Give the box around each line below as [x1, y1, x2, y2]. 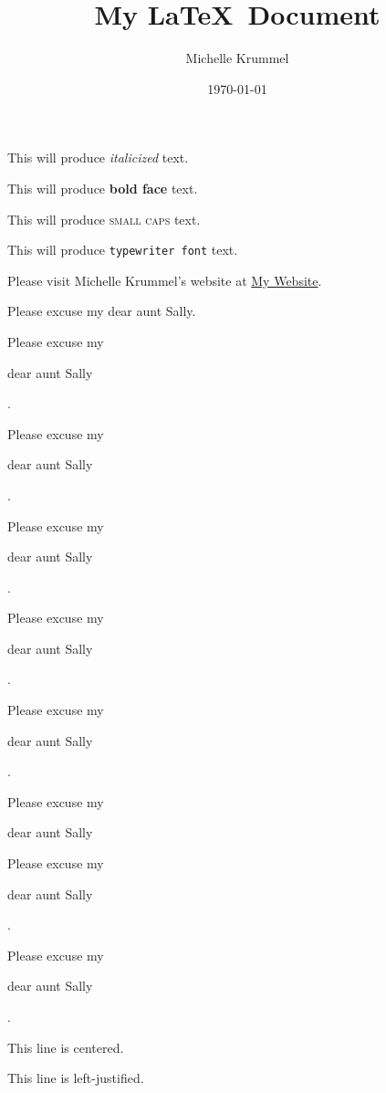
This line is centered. [7, 1037, 124, 1056]
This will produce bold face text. [7, 178, 198, 197]
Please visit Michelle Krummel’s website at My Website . [7, 270, 322, 289]
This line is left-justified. [7, 1068, 144, 1088]
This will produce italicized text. [7, 148, 189, 167]
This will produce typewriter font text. [7, 240, 238, 259]
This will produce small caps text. [7, 209, 201, 228]
